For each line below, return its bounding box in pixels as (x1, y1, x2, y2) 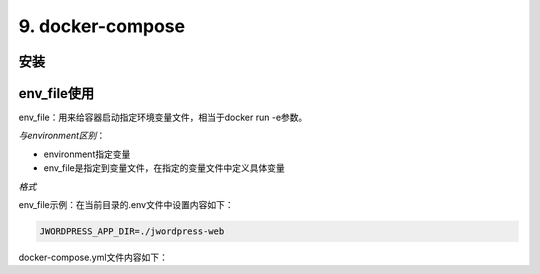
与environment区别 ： (18, 130, 106, 142)
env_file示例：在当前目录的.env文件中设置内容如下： (18, 199, 234, 211)
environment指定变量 (43, 148, 131, 160)
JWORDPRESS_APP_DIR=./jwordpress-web (39, 226, 225, 237)
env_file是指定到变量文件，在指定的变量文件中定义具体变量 (43, 162, 285, 174)
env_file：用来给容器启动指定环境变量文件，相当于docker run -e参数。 (18, 111, 308, 124)
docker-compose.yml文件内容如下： (18, 251, 169, 263)
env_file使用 (18, 85, 95, 102)
